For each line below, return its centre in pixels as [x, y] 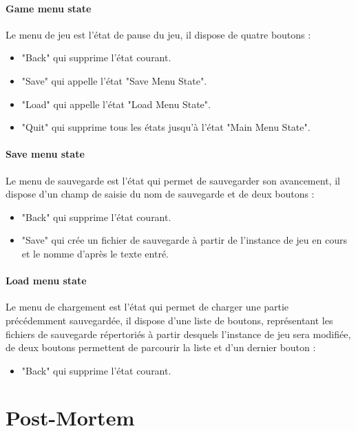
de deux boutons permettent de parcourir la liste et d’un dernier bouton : [161, 347]
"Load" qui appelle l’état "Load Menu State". [116, 104]
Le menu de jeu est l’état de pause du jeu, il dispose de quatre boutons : [158, 34]
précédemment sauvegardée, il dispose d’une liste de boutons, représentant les [169, 320]
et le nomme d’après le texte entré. [95, 253]
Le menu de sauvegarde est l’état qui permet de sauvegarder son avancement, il [173, 180]
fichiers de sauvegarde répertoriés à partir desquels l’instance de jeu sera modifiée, [178, 334]
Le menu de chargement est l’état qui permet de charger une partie [147, 307]
